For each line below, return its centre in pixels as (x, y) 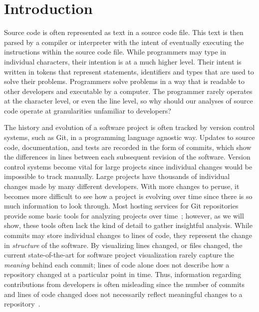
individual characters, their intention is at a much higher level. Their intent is (123, 61)
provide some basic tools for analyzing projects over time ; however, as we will (124, 215)
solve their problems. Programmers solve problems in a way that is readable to (124, 81)
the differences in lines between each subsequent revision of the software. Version (127, 157)
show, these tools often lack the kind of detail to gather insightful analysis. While (128, 225)
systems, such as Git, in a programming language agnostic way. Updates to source (129, 137)
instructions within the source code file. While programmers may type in (115, 52)
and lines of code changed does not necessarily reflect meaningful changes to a (123, 294)
